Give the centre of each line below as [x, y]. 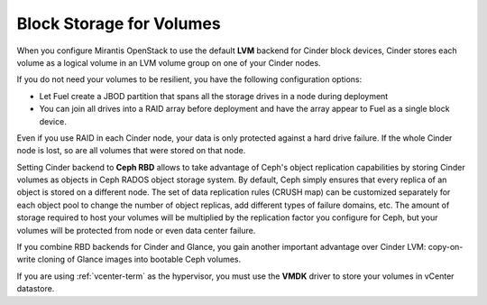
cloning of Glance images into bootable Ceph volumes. [139, 259]
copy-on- [446, 247]
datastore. [36, 289]
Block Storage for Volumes [119, 23]
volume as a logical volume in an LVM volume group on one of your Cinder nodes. [169, 62]
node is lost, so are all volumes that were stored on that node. [131, 151]
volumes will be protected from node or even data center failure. [136, 230]
